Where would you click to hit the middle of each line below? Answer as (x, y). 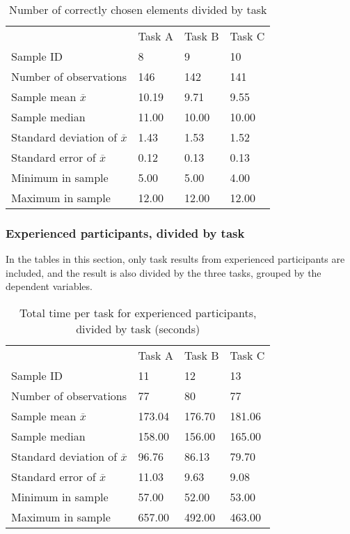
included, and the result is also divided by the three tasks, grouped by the (164, 272)
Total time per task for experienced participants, (138, 313)
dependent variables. (49, 286)
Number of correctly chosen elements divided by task (138, 9)
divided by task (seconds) (138, 329)
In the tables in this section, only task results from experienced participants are (175, 259)
